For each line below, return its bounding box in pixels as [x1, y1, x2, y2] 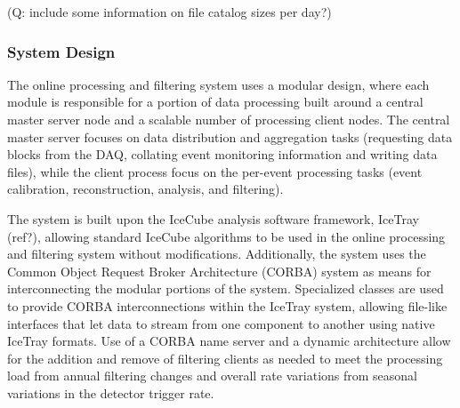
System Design [7, 40, 116, 62]
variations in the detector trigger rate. [7, 383, 214, 402]
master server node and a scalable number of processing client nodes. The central [7, 110, 450, 128]
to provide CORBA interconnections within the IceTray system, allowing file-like [7, 296, 448, 315]
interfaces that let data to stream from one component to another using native [7, 314, 435, 332]
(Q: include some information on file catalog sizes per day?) [7, 3, 332, 20]
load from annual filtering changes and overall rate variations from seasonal [7, 366, 418, 385]
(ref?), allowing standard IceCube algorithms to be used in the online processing [7, 227, 446, 245]
